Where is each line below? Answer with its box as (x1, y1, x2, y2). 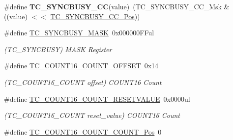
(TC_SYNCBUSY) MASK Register (4, 44, 112, 54)
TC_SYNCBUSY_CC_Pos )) (50, 11, 140, 21)
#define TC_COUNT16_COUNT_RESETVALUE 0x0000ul (4, 93, 190, 104)
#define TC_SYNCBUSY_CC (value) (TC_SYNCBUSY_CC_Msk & (4, 1, 230, 11)
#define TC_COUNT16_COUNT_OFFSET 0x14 (4, 60, 159, 71)
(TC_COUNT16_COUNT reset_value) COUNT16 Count (4, 110, 180, 120)
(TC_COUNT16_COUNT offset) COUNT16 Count (4, 77, 162, 87)
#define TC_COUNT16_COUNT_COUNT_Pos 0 (4, 126, 162, 137)
